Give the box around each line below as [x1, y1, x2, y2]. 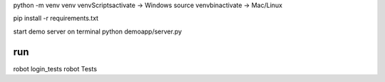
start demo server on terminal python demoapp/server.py [13, 27, 182, 36]
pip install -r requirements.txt [13, 14, 99, 23]
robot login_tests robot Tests [13, 64, 98, 73]
